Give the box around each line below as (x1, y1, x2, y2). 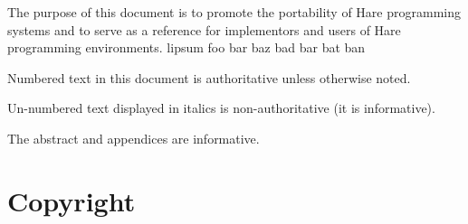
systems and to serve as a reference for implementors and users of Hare (7, 20, 401, 39)
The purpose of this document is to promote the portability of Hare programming (7, 3, 461, 21)
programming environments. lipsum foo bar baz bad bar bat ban (7, 38, 366, 57)
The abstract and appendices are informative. (7, 128, 260, 147)
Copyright (7, 182, 136, 219)
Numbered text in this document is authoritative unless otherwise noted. (7, 68, 411, 87)
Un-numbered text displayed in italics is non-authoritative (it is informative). (7, 98, 435, 117)
